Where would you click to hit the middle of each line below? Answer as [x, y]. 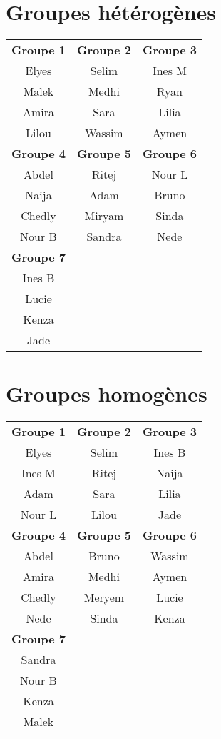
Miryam [104, 216]
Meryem [104, 597]
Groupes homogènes [107, 393]
